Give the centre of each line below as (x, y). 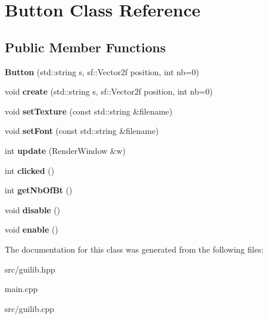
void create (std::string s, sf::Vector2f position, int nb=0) (109, 91)
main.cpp (21, 289)
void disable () (33, 209)
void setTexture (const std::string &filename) (89, 111)
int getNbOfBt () (38, 190)
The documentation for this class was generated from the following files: (134, 249)
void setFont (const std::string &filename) (82, 131)
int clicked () (30, 170)
